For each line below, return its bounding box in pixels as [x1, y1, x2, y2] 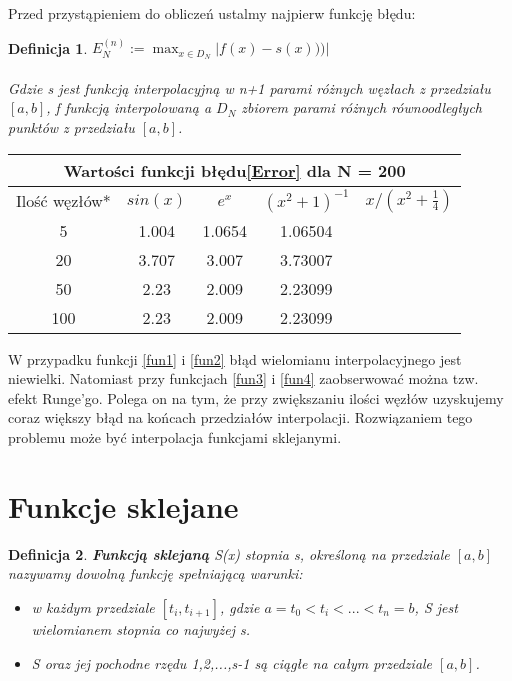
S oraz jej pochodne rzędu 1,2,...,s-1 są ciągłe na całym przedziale [31, 652, 433, 673]
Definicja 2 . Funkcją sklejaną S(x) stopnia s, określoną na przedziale [8, 543, 450, 564]
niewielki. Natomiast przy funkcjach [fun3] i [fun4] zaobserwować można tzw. [8, 368, 479, 389]
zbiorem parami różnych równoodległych [241, 97, 483, 118]
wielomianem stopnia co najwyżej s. [31, 618, 251, 639]
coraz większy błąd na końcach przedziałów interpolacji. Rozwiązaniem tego [8, 407, 473, 428]
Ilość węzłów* [16, 189, 111, 213]
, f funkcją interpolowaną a [46, 97, 212, 118]
